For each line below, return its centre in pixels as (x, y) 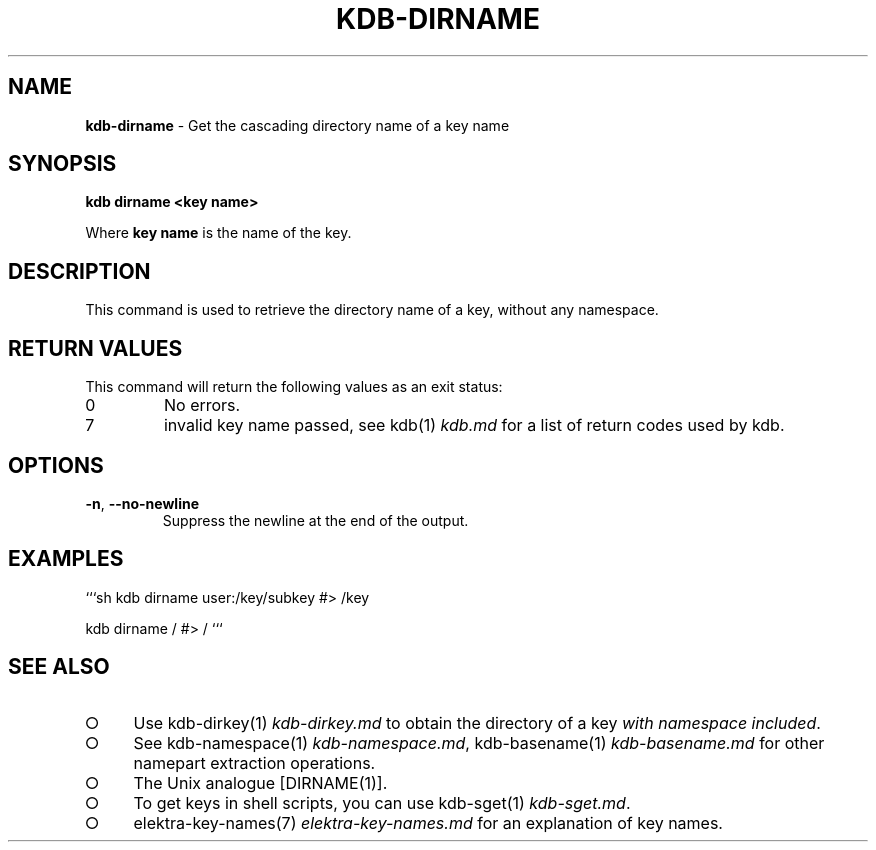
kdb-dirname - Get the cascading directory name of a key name (297, 125)
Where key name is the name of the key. (218, 233)
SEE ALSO (59, 667)
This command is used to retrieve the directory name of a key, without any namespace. (372, 310)
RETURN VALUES (95, 348)
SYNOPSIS (62, 164)
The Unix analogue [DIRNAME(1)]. (260, 782)
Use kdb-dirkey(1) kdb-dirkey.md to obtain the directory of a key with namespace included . (477, 722)
